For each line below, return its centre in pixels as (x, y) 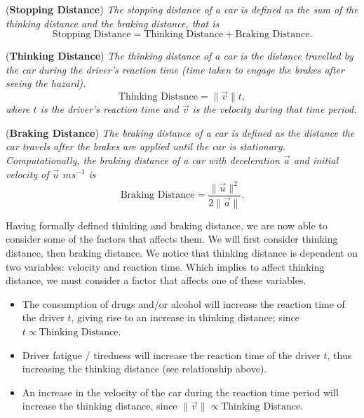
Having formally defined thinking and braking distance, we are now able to (167, 225)
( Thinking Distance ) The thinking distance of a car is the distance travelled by (180, 56)
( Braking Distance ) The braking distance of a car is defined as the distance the (180, 132)
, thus (339, 355)
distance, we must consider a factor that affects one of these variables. (156, 280)
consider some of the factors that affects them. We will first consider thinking (172, 239)
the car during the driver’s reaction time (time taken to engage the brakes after (175, 69)
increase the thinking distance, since (100, 406)
